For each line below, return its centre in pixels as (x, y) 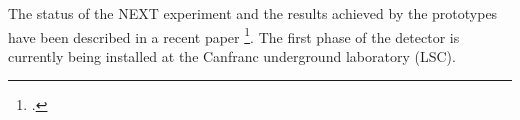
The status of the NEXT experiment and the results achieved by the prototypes (253, 13)
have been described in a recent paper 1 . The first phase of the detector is (234, 35)
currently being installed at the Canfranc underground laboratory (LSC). (232, 55)
